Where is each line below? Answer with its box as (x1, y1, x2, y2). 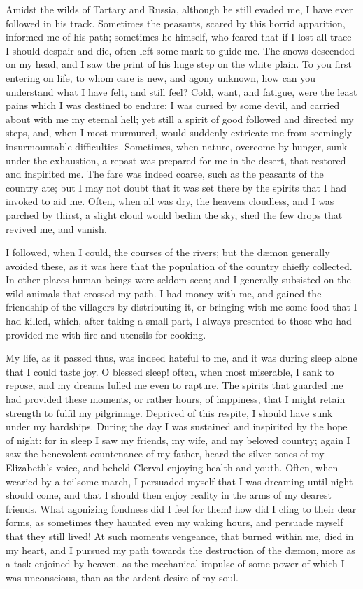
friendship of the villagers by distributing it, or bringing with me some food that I (6, 299, 357, 314)
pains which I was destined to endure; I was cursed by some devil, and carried (6, 98, 340, 113)
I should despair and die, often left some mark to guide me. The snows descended (6, 43, 355, 57)
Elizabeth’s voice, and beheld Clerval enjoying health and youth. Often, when (6, 460, 339, 474)
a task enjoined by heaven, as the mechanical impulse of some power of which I (6, 556, 345, 571)
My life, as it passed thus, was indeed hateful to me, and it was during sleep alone (6, 350, 357, 365)
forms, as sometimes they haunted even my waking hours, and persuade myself (6, 515, 343, 530)
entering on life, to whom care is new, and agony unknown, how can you (6, 70, 316, 85)
